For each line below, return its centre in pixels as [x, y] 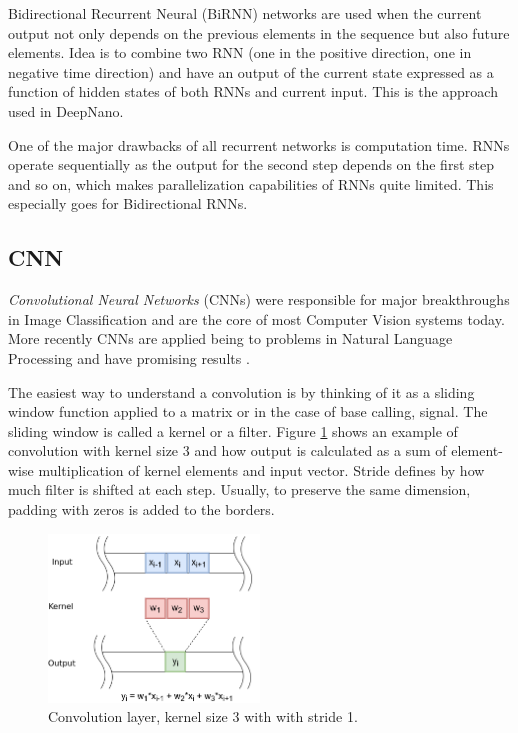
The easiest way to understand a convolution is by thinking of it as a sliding [241, 391]
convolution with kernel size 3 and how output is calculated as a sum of [227, 450]
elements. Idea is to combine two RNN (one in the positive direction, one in [240, 52]
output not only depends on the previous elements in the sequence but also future [259, 32]
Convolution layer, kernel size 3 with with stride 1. [203, 716]
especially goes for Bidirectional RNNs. [128, 203]
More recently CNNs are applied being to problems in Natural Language [230, 338]
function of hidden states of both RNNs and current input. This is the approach [253, 91]
